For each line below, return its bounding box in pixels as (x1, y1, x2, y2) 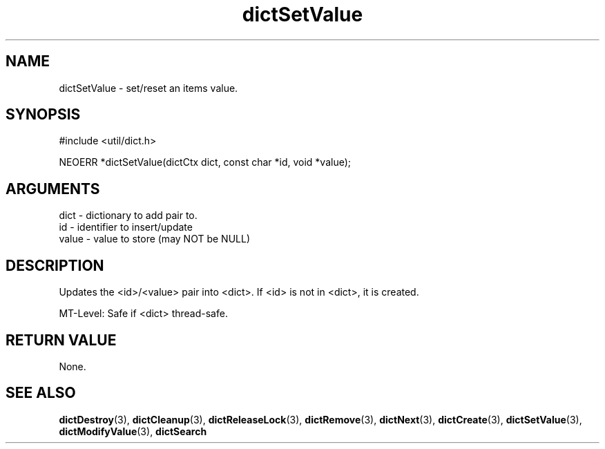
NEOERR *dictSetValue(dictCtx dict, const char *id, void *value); (59, 156, 352, 169)
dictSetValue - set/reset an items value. (59, 82, 238, 94)
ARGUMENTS (6, 180, 100, 198)
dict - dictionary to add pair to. (59, 209, 198, 222)
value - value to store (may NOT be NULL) (59, 233, 250, 245)
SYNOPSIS (6, 106, 81, 124)
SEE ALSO (6, 384, 76, 402)
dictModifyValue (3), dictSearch (59, 425, 207, 437)
